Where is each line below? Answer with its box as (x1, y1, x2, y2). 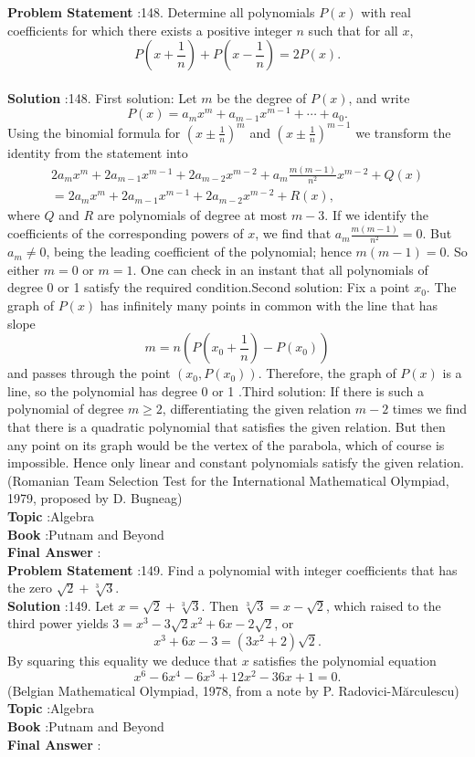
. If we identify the (324, 205, 428, 225)
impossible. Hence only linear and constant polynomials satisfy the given (7, 453, 414, 472)
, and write (348, 88, 410, 107)
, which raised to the (325, 595, 441, 615)
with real (361, 3, 411, 21)
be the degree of (216, 88, 307, 107)
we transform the (355, 122, 451, 142)
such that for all (308, 20, 398, 39)
